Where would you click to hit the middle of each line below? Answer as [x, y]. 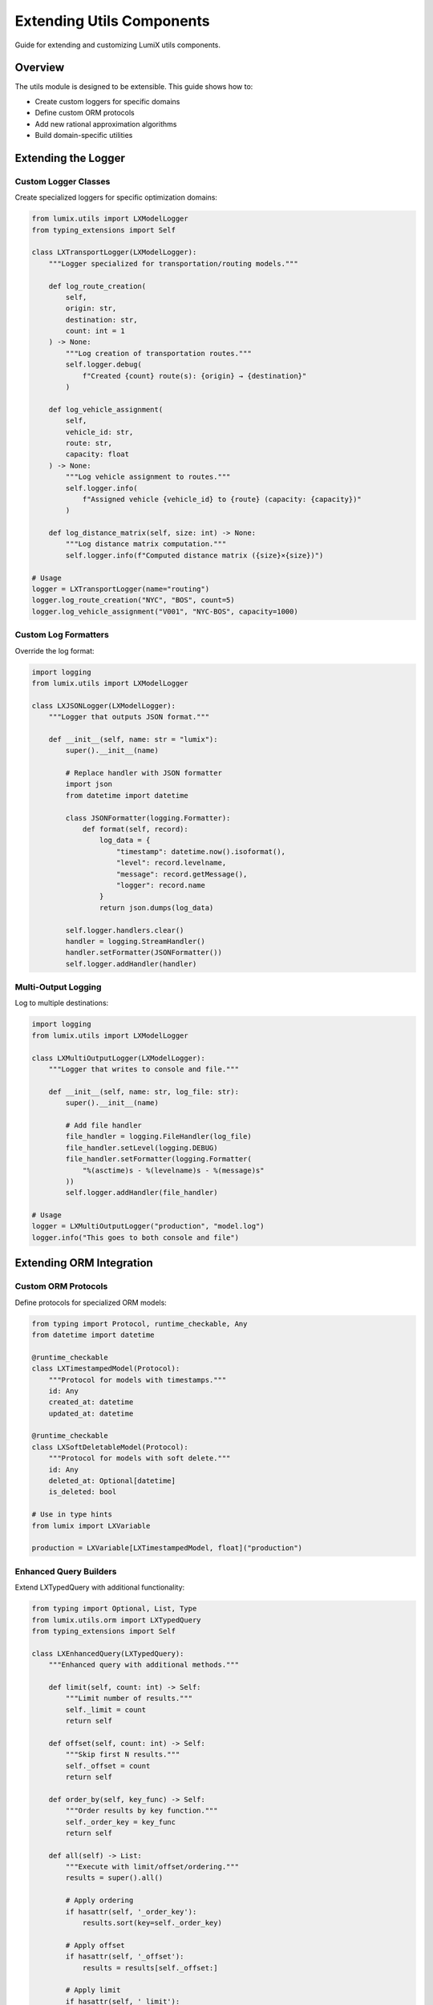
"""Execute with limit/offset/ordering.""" [152, 1867]
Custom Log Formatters [62, 635]
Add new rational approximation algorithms [106, 124]
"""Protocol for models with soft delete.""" [140, 1458]
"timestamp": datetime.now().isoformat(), [201, 851]
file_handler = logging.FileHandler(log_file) [158, 1136]
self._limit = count [106, 1709]
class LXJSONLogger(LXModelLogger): [104, 705]
